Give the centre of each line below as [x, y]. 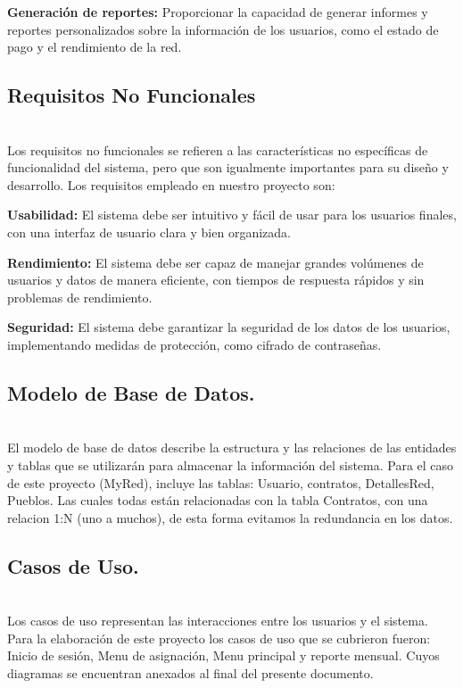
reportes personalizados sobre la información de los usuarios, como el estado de [223, 29]
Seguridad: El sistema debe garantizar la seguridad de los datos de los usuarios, [229, 327]
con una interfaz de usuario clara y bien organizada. [149, 232]
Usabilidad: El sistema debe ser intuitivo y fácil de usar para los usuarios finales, [232, 215]
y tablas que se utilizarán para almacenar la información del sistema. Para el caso [231, 464]
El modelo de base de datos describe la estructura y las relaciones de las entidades [232, 448]
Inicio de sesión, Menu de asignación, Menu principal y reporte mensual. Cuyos [223, 655]
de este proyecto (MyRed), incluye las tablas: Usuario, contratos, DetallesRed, [221, 482]
